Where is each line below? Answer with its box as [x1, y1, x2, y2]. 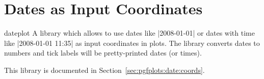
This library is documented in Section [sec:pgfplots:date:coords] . [4, 64, 205, 75]
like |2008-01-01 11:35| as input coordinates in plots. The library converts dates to [4, 37, 260, 48]
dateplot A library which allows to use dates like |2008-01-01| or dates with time [4, 28, 255, 38]
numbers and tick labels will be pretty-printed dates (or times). [4, 47, 202, 58]
